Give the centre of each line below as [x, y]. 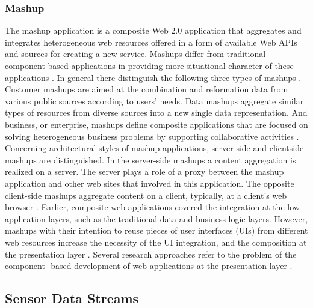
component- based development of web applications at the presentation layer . [149, 266]
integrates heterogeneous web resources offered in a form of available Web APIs [151, 42]
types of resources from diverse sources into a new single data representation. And [156, 113]
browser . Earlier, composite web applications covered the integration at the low [152, 207]
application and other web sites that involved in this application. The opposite [150, 183]
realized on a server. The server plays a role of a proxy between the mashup [144, 171]
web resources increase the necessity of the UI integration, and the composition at [156, 242]
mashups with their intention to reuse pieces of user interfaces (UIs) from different [156, 230]
